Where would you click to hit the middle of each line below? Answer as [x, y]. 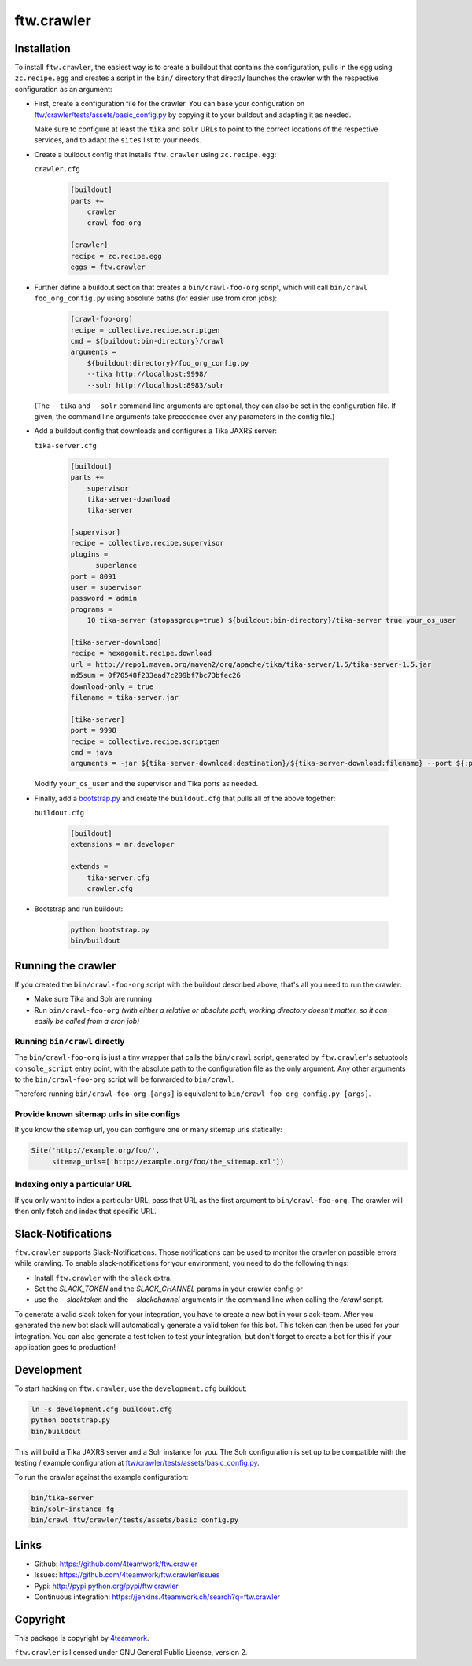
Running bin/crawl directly [70, 1041]
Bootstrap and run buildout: [79, 909]
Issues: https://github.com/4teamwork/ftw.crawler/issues [127, 1575]
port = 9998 [94, 730]
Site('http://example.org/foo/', [96, 1151]
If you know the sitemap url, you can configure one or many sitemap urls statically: [148, 1130]
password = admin [104, 598]
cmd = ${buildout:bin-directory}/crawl [147, 341]
